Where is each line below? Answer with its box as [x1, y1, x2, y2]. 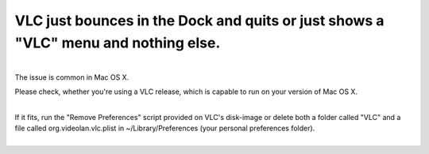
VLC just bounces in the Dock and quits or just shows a [14, 12, 385, 29]
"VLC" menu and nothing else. [14, 34, 221, 51]
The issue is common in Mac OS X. [14, 72, 129, 82]
